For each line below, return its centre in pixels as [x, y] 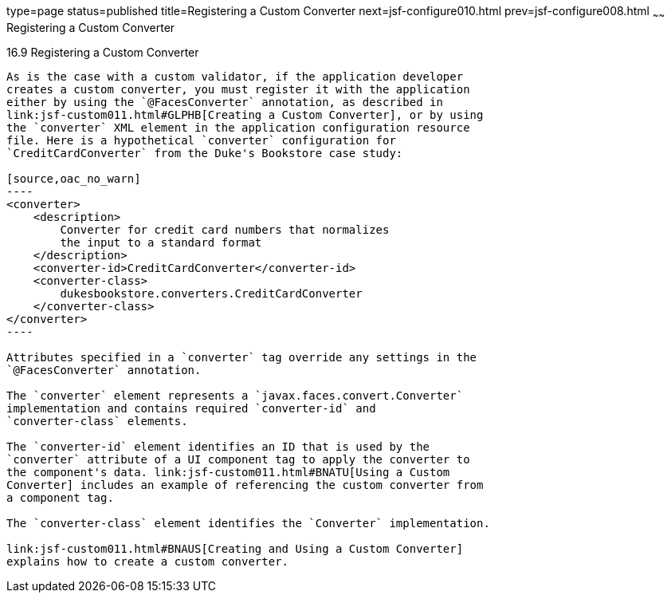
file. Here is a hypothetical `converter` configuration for [201, 140]
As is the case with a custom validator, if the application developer [235, 76]
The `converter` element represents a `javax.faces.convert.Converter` [235, 395]
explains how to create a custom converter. [148, 561]
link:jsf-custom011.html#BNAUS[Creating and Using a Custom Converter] [235, 548]
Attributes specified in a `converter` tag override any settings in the [242, 357]
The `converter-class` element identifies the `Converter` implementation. [248, 523]
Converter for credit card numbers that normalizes [225, 229]
